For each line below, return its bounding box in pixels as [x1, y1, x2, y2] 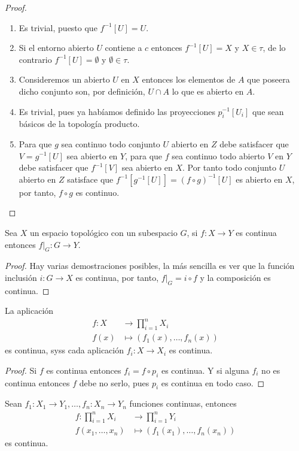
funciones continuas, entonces [129, 397, 237, 410]
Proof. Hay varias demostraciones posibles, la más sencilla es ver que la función [5, 259, 295, 272]
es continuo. [75, 186, 120, 198]
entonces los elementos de [142, 73, 236, 86]
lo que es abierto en [172, 84, 244, 97]
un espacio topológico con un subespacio [29, 226, 178, 238]
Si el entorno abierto [19, 41, 94, 54]
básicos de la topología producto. [19, 117, 140, 130]
